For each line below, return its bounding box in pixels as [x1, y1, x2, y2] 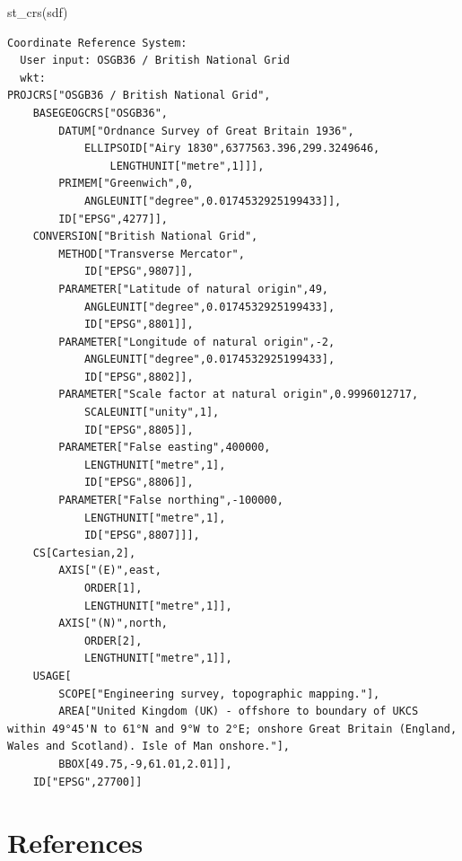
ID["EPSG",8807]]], [83, 529, 200, 542]
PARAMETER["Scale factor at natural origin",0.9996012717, [58, 388, 419, 401]
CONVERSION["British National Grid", [32, 230, 258, 243]
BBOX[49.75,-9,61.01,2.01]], [58, 757, 232, 770]
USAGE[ [32, 669, 72, 682]
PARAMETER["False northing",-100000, [58, 494, 283, 507]
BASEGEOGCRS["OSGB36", [32, 106, 168, 119]
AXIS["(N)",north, [58, 617, 168, 630]
